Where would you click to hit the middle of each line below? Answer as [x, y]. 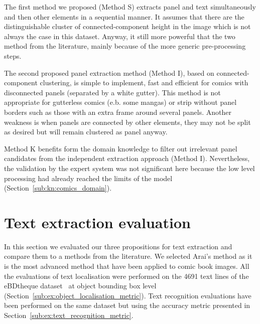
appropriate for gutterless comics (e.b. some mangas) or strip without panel [120, 102]
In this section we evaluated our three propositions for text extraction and [118, 246]
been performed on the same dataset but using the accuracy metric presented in [127, 305]
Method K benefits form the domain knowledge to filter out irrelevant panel [121, 148]
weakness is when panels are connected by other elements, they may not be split [127, 122]
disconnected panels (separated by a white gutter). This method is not [112, 92]
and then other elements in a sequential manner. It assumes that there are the [124, 16]
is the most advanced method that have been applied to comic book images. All [127, 266]
